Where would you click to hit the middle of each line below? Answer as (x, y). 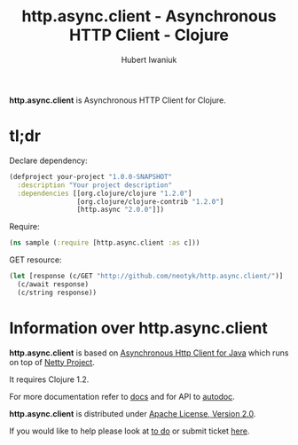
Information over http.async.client (138, 328)
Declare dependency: (49, 160)
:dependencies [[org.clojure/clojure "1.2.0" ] (105, 193)
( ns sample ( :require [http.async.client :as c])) (105, 243)
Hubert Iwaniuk (149, 59)
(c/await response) (53, 285)
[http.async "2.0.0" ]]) (121, 210)
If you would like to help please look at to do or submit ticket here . (129, 431)
